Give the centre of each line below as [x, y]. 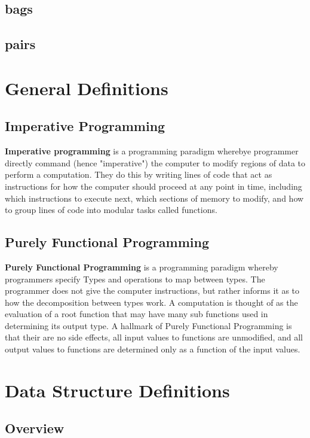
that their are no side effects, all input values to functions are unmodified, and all [154, 337]
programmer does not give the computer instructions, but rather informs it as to [152, 291]
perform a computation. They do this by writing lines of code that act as [139, 174]
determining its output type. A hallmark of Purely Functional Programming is [148, 325]
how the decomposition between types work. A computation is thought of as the [151, 302]
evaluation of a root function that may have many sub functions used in [136, 314]
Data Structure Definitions [117, 390]
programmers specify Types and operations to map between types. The [135, 279]
